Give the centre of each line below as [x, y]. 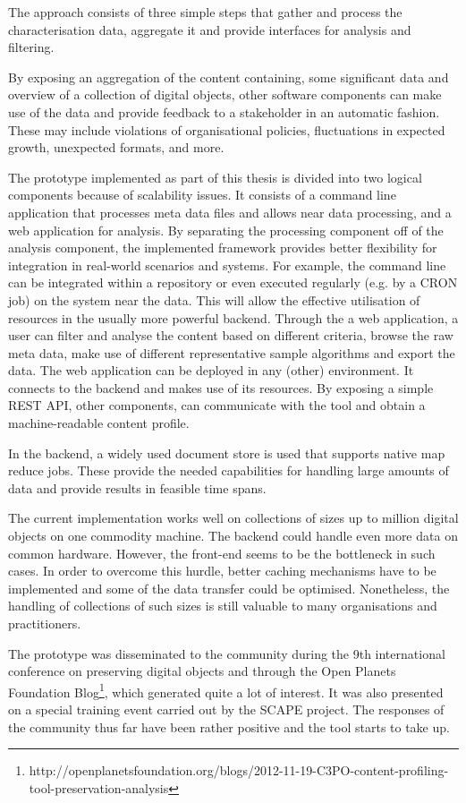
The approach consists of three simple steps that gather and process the [205, 12]
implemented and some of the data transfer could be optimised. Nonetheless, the [229, 588]
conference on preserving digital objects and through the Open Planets [202, 671]
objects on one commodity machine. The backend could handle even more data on [233, 536]
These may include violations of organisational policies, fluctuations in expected [227, 129]
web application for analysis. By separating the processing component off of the [226, 230]
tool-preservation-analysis [99, 787]
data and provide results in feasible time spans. [137, 487]
